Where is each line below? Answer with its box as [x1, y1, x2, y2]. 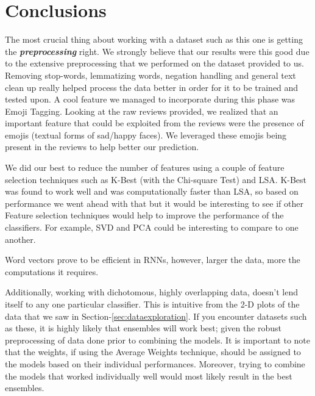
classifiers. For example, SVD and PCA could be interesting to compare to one [5, 221, 299, 234]
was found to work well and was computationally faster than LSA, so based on [5, 185, 299, 198]
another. [5, 232, 36, 245]
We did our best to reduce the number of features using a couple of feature [5, 161, 285, 174]
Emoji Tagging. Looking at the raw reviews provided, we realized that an [5, 104, 278, 117]
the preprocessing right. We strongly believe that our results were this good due [5, 45, 310, 57]
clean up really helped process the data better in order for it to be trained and [5, 81, 299, 93]
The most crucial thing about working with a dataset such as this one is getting [5, 33, 303, 46]
